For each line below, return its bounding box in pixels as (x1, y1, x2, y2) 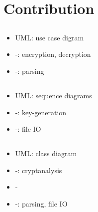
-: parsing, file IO (15, 198, 68, 209)
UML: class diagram (15, 148, 77, 159)
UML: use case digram (15, 32, 84, 42)
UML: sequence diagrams (15, 90, 92, 100)
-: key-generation (15, 107, 67, 117)
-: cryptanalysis (15, 165, 62, 175)
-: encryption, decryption (15, 49, 91, 59)
